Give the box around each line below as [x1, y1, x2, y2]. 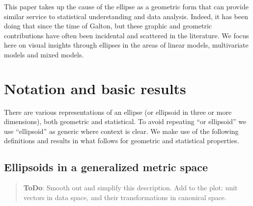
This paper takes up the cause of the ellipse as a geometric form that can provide [4, 1, 249, 11]
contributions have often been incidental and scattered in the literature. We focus [4, 30, 249, 40]
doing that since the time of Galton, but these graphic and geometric [4, 21, 212, 31]
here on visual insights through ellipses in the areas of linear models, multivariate [4, 40, 249, 50]
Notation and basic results [4, 78, 186, 98]
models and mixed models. [4, 49, 84, 59]
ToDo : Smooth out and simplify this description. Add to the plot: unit [23, 182, 238, 193]
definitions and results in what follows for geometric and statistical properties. [4, 135, 239, 146]
